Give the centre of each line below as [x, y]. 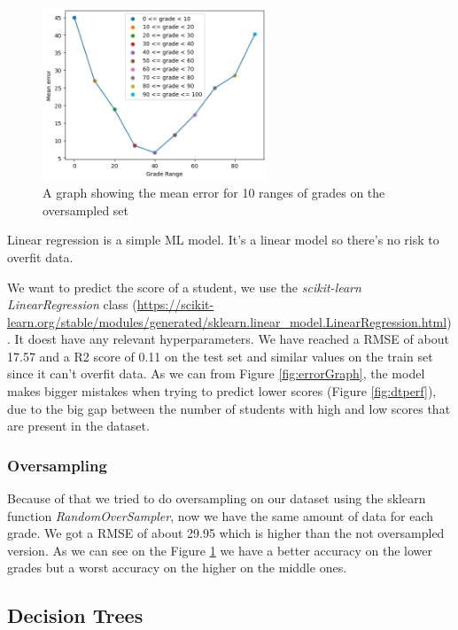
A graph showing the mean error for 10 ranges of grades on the [214, 193]
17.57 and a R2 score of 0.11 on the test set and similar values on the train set [220, 356]
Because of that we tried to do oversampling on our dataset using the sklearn [217, 498]
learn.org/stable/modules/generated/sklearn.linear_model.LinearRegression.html [227, 321]
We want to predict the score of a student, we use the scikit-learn [184, 287]
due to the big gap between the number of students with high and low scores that [229, 408]
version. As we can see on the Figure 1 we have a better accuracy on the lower [220, 550]
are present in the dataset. [78, 426]
